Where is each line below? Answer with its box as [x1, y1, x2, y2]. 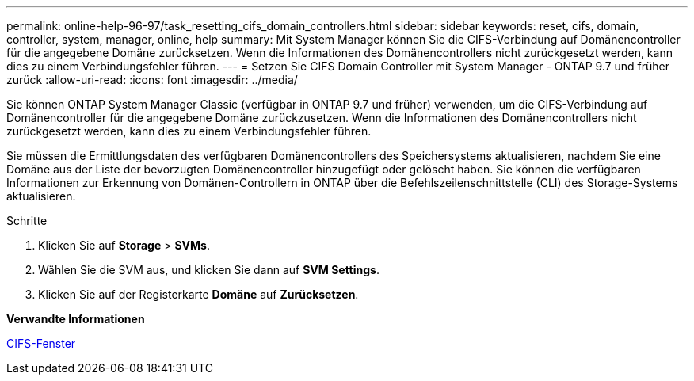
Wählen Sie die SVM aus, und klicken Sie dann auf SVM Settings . [38, 263, 379, 276]
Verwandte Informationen [6, 312, 145, 326]
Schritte [6, 214, 48, 227]
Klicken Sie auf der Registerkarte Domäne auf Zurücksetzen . [38, 288, 359, 301]
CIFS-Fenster [6, 337, 76, 350]
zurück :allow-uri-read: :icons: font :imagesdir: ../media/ [6, 73, 298, 86]
